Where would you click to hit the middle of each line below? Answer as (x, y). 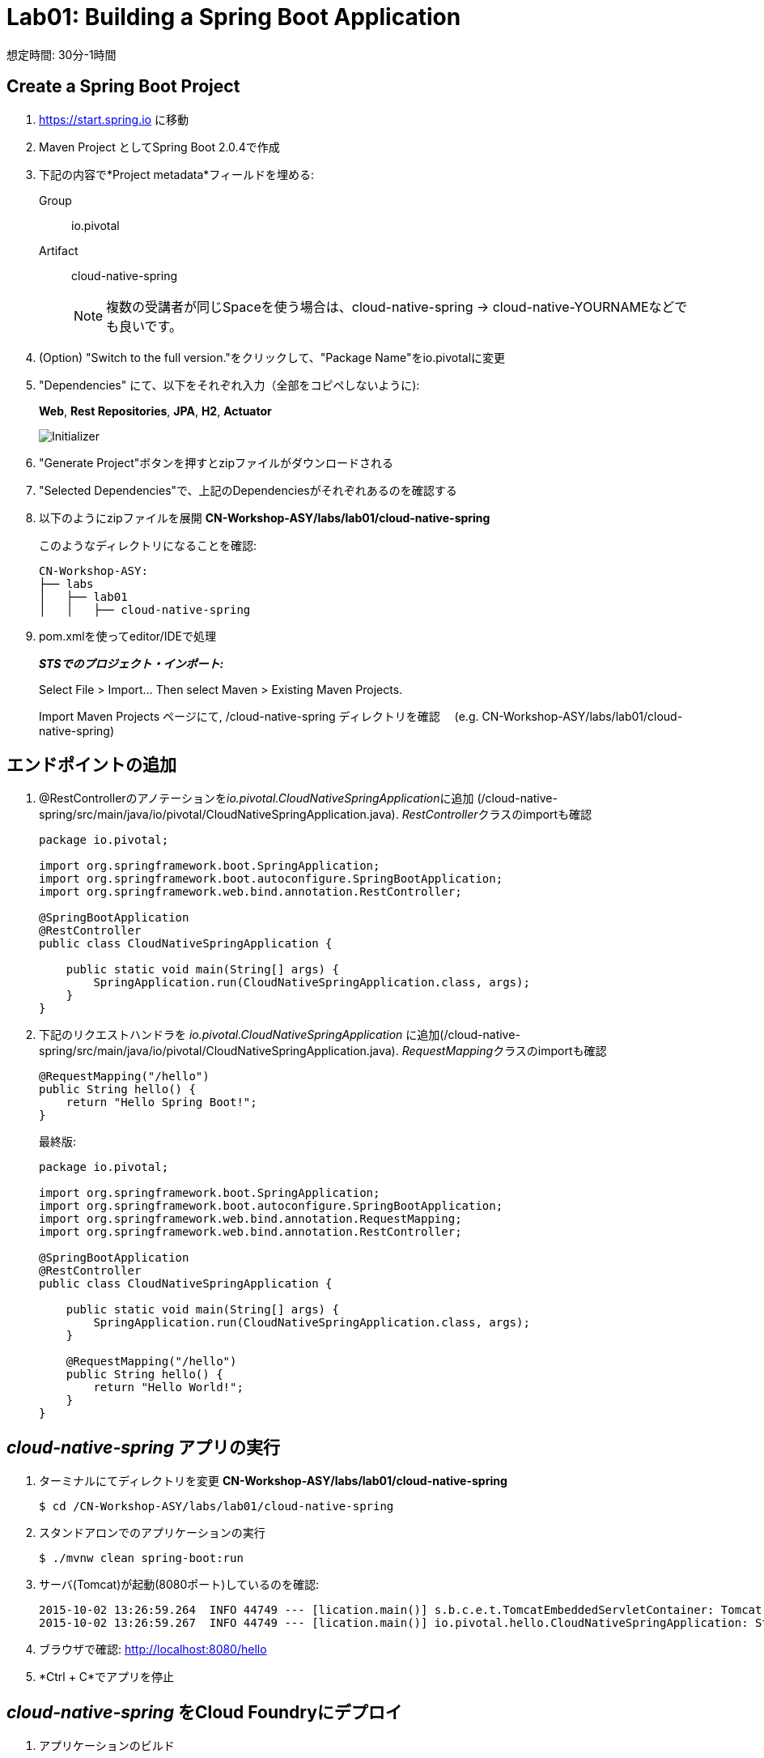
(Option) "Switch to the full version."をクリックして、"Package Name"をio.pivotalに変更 (272, 357)
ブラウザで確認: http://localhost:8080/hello (153, 1649)
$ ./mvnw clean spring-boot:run (141, 1558)
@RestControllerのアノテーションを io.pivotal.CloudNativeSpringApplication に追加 (257, 798)
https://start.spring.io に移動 (114, 119)
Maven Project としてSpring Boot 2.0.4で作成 (159, 147)
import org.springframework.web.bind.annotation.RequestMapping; (250, 1219)
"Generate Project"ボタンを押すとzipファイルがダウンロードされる (216, 462)
